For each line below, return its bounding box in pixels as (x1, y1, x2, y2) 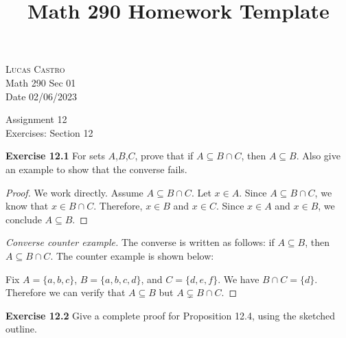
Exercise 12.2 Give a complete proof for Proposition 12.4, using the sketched (5, 308, 336, 322)
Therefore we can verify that (5, 285, 126, 300)
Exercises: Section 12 (5, 125, 93, 139)
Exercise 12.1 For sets (5, 148, 105, 163)
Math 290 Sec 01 (5, 75, 76, 89)
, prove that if (135, 148, 194, 163)
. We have (218, 271, 259, 286)
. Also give (296, 148, 341, 163)
